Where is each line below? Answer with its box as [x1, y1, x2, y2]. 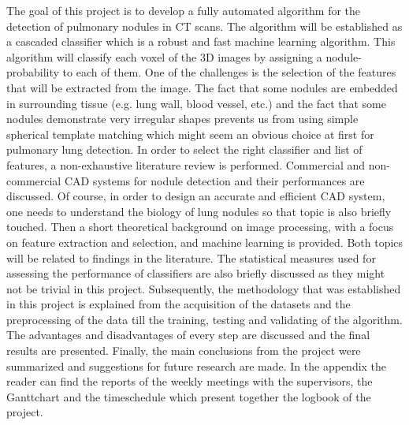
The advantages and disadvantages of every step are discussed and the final [6, 326, 370, 343]
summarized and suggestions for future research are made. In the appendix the [6, 357, 387, 374]
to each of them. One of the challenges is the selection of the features [62, 64, 396, 80]
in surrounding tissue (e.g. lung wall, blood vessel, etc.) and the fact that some [6, 95, 386, 111]
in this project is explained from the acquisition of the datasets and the [6, 296, 351, 312]
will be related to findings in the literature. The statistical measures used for [6, 249, 376, 266]
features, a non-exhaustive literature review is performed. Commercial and [6, 156, 366, 173]
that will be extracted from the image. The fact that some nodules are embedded [6, 79, 398, 95]
